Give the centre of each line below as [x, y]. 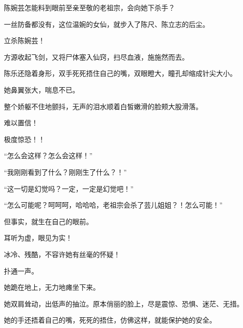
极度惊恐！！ [24, 139]
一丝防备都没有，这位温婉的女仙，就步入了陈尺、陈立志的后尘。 [107, 24]
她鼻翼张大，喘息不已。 [42, 89]
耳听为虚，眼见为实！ [38, 238]
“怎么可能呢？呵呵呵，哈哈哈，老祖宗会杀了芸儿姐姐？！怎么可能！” [113, 205]
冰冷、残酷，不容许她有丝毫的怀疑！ [62, 254]
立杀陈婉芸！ [24, 40]
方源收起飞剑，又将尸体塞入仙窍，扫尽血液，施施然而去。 [96, 57]
